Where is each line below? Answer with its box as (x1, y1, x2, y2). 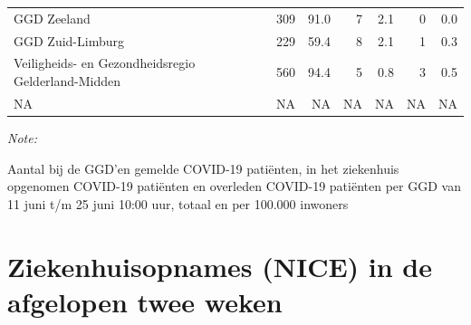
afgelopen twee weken (7, 282, 283, 320)
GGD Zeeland (14, 8, 91, 27)
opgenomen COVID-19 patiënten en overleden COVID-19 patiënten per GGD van (7, 177, 461, 196)
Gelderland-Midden (14, 72, 121, 91)
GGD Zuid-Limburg (14, 31, 124, 50)
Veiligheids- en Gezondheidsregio (14, 53, 196, 72)
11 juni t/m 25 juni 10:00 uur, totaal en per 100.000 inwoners (7, 194, 349, 213)
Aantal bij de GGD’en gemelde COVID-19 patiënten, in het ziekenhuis (7, 158, 399, 177)
